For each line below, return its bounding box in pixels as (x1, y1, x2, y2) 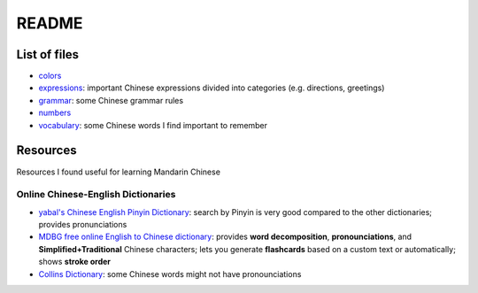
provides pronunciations (38, 220, 127, 230)
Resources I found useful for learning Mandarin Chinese (16, 166, 221, 177)
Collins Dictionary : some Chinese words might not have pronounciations (38, 268, 302, 279)
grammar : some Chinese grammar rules (38, 95, 184, 105)
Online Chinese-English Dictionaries (16, 189, 176, 201)
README (16, 13, 83, 33)
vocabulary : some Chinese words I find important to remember (38, 120, 268, 130)
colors (38, 71, 62, 81)
